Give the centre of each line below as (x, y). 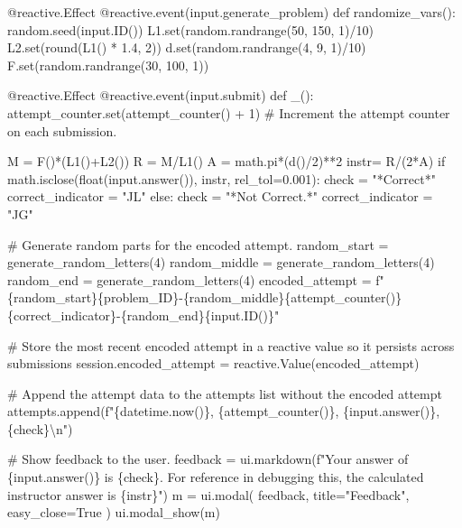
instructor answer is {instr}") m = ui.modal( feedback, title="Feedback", (208, 494)
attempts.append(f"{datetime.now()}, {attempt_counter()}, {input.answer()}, (224, 411)
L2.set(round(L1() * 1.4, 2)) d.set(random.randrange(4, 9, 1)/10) (187, 47)
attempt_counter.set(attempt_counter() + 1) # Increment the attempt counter (229, 112)
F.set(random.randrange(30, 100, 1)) (108, 65)
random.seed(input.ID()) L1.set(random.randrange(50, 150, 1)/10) (191, 29)
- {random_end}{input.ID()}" (198, 315)
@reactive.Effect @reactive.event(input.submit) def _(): (161, 95)
